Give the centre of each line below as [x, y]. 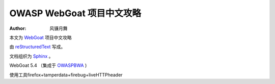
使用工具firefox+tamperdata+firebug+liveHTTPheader [66, 75]
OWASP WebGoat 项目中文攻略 [75, 13]
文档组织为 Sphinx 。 [31, 56]
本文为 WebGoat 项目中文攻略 [41, 37]
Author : [18, 28]
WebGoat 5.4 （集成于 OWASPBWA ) [48, 65]
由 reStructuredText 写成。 [37, 47]
